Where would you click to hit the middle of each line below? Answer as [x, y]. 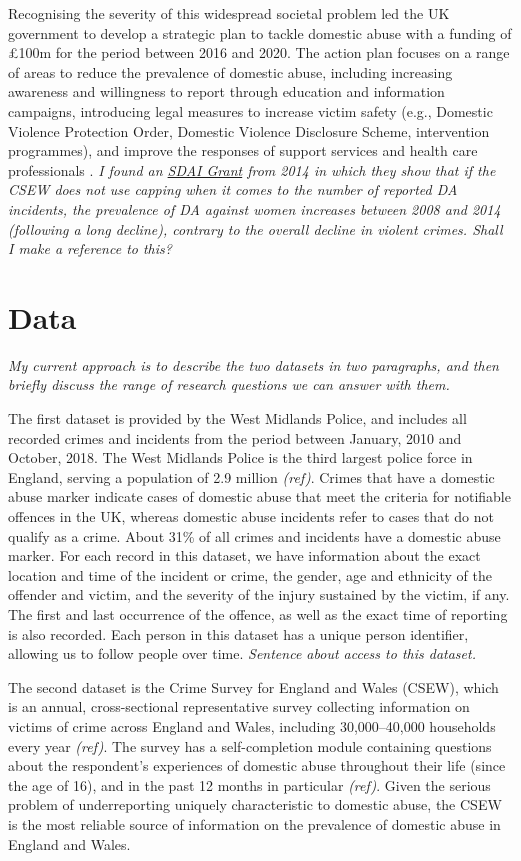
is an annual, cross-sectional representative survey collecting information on [239, 706]
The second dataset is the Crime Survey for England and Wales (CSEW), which [253, 686]
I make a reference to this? [90, 248]
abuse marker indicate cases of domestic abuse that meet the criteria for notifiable [259, 496]
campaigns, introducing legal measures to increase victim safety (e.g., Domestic [250, 110]
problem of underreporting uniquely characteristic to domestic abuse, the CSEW [255, 804]
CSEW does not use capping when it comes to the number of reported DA [233, 189]
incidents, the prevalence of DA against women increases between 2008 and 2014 [254, 208]
